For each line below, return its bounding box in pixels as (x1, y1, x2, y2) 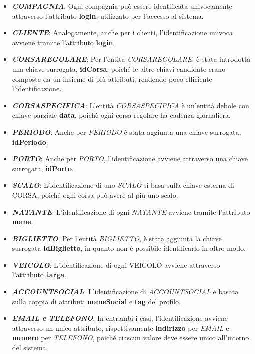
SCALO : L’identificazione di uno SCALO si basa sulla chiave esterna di (12, 180, 234, 190)
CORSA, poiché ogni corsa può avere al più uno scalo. (12, 189, 178, 200)
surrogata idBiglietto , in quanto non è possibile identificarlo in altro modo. (12, 243, 246, 253)
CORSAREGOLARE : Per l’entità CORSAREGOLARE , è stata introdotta (12, 54, 251, 64)
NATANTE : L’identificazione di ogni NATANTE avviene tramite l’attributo (12, 206, 250, 217)
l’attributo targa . (12, 269, 67, 280)
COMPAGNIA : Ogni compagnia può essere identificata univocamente (12, 1, 232, 11)
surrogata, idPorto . (12, 163, 74, 173)
